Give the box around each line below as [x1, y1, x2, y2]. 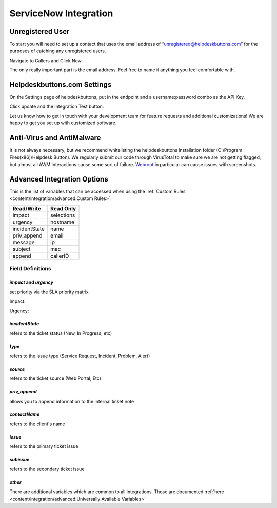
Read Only [50, 205, 76, 212]
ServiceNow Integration [9, 8, 113, 19]
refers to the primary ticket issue [9, 443, 78, 449]
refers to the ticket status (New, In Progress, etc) [9, 330, 112, 336]
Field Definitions [9, 265, 51, 273]
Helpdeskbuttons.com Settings [9, 80, 112, 89]
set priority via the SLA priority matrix [9, 288, 89, 295]
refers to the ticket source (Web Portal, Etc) [9, 375, 101, 382]
